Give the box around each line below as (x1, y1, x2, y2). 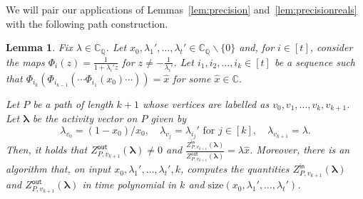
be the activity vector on (32, 111, 138, 126)
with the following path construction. (6, 16, 168, 31)
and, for (239, 40, 275, 55)
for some (173, 70, 211, 85)
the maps (6, 54, 45, 69)
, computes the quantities (180, 161, 290, 176)
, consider (310, 40, 353, 55)
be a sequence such (274, 54, 355, 69)
